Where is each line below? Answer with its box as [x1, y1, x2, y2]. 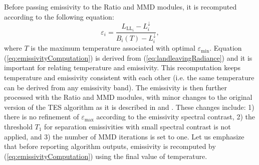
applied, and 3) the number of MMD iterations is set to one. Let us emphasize [4, 131, 244, 141]
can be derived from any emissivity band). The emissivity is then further [4, 82, 227, 92]
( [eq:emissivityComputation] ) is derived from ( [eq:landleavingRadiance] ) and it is [4, 52, 252, 63]
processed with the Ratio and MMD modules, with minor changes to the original [4, 92, 252, 102]
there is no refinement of [4, 111, 79, 122]
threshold [4, 121, 33, 131]
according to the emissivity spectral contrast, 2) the [96, 111, 255, 122]
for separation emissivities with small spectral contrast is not [44, 121, 231, 131]
